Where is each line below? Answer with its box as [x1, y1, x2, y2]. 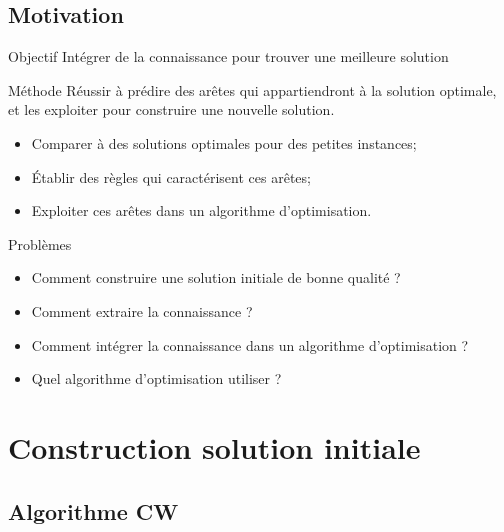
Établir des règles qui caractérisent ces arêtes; [31, 166, 311, 187]
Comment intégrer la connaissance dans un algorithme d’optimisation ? [31, 334, 469, 355]
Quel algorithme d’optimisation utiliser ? [31, 368, 282, 389]
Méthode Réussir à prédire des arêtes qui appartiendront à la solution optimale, [8, 79, 497, 100]
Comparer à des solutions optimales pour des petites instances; [31, 132, 417, 153]
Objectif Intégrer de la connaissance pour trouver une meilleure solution [8, 46, 449, 67]
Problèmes [8, 233, 72, 254]
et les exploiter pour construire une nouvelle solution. [8, 99, 335, 120]
